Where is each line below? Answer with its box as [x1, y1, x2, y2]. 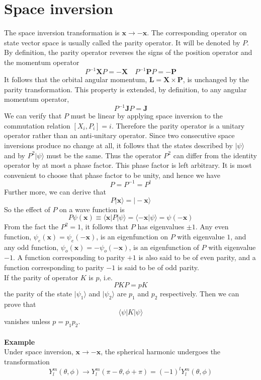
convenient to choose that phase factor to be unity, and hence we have [4, 169, 220, 180]
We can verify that [4, 110, 62, 121]
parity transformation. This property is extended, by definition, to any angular [4, 84, 247, 94]
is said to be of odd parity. [117, 262, 199, 272]
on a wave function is [59, 204, 125, 214]
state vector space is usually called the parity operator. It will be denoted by [4, 37, 240, 47]
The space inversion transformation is [4, 27, 120, 38]
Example [4, 336, 35, 347]
